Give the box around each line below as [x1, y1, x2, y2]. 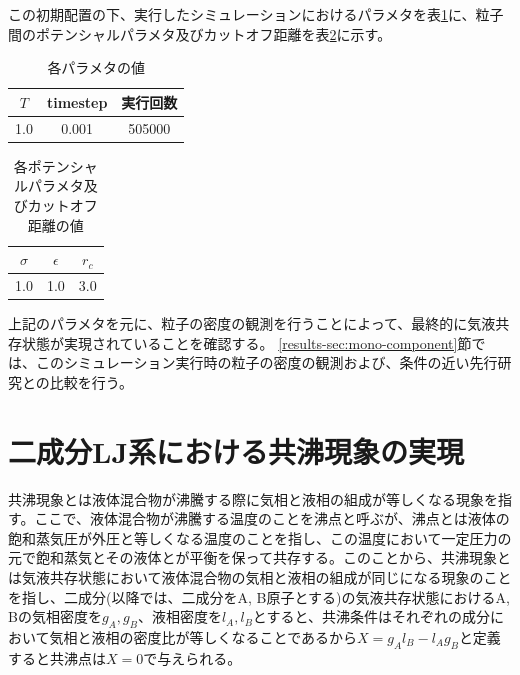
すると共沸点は [8, 647, 106, 668]
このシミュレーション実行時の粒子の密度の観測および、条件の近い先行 [35, 352, 498, 373]
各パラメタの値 [47, 57, 145, 78]
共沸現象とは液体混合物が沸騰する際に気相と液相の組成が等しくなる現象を [8, 488, 498, 509]
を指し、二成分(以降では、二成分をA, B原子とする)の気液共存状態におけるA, [8, 586, 510, 607]
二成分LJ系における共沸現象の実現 [8, 430, 465, 471]
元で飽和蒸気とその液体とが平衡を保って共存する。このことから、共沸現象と [8, 547, 511, 568]
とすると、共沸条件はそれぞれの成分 [252, 606, 490, 627]
